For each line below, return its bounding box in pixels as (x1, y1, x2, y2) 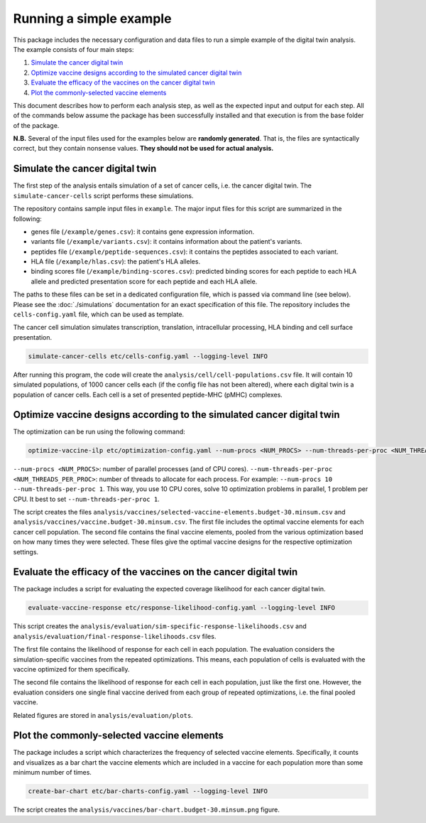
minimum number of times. (13, 768, 92, 777)
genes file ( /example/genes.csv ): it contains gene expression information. (31, 227, 255, 236)
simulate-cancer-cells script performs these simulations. (13, 191, 194, 200)
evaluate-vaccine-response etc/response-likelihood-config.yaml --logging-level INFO (28, 604, 335, 612)
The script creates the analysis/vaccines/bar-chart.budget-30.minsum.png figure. (13, 805, 280, 814)
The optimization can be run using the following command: (13, 427, 186, 436)
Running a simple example (13, 11, 172, 26)
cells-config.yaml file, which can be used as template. (13, 310, 185, 319)
